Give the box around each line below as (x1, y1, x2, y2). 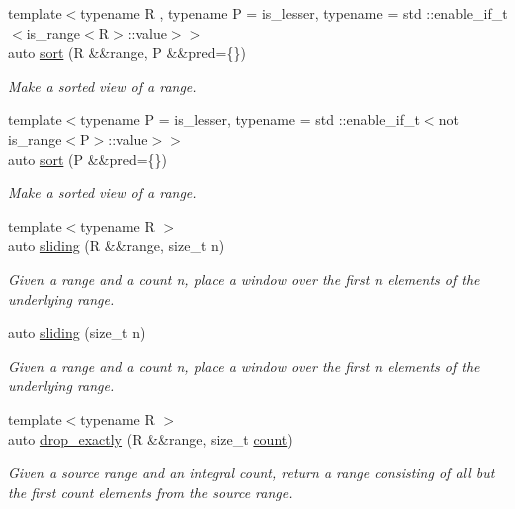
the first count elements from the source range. (8, 481, 293, 502)
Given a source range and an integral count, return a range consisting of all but (8, 462, 495, 483)
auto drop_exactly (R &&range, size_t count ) (8, 428, 293, 449)
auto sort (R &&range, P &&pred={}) (8, 42, 246, 63)
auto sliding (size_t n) (8, 322, 146, 343)
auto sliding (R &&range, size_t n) (8, 235, 225, 256)
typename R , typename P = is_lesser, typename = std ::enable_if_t (80, 3, 508, 23)
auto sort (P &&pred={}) (8, 148, 168, 169)
